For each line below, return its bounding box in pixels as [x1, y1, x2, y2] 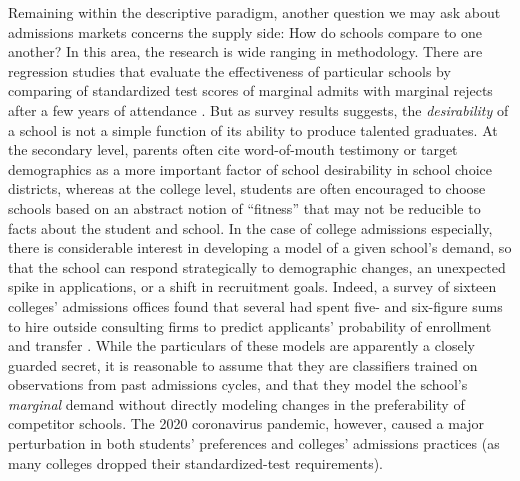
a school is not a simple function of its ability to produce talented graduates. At [8, 119, 498, 140]
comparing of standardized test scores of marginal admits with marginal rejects [8, 80, 493, 101]
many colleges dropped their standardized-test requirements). [8, 452, 384, 473]
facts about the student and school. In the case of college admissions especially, [8, 217, 493, 238]
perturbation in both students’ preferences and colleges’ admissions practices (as [8, 433, 500, 454]
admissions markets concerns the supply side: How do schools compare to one [8, 21, 483, 42]
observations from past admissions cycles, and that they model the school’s [8, 374, 468, 395]
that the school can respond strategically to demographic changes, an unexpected [8, 256, 506, 277]
